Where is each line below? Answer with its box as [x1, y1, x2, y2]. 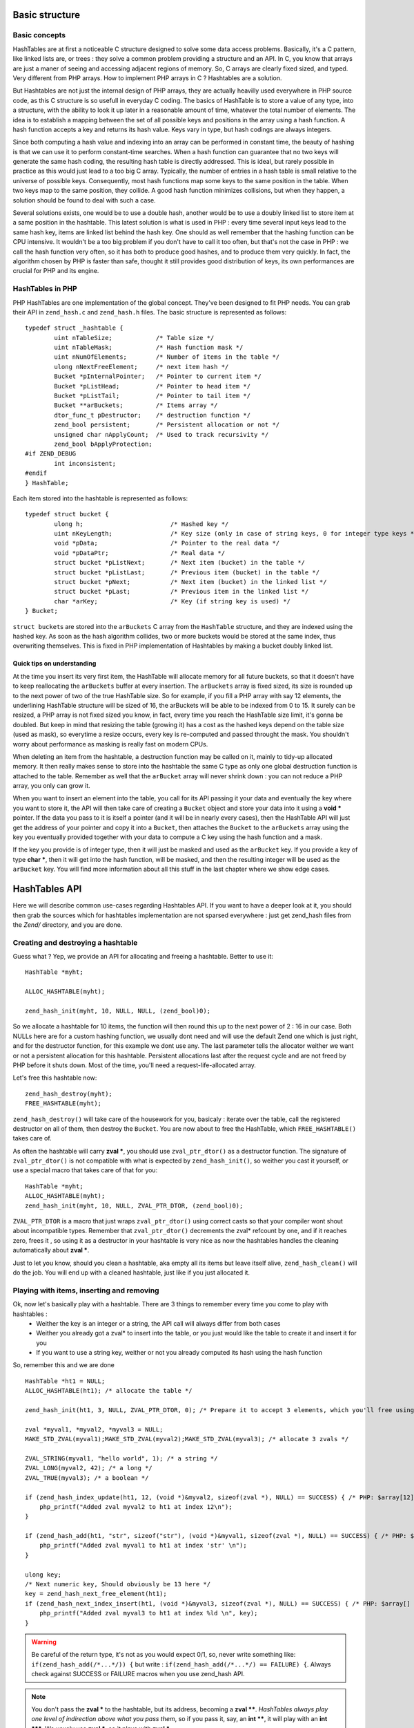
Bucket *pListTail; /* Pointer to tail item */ [54, 392, 251, 400]
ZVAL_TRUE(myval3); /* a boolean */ [25, 1474, 149, 1482]
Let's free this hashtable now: [12, 1073, 97, 1082]
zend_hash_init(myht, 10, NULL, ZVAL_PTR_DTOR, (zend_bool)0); [25, 1201, 244, 1210]
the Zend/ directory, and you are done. [12, 920, 123, 929]
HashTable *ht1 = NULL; [25, 1377, 106, 1385]
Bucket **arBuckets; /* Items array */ [54, 402, 218, 409]
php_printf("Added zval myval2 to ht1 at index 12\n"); [39, 1503, 233, 1510]
